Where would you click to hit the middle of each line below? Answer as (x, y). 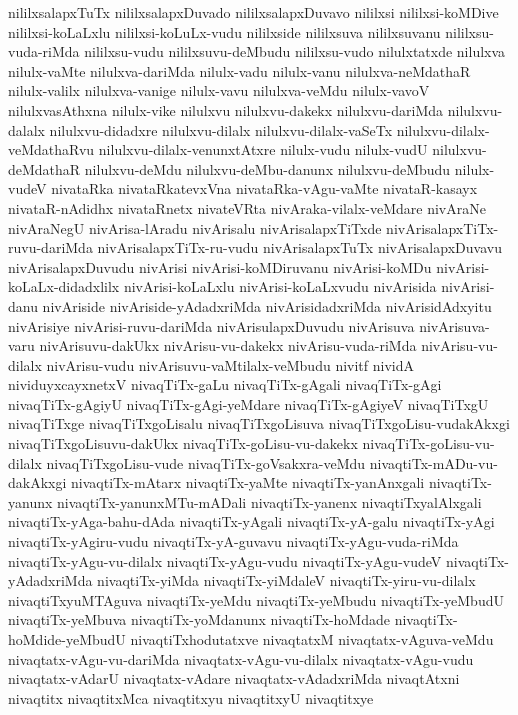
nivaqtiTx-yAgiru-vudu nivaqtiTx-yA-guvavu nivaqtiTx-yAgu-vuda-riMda (233, 541)
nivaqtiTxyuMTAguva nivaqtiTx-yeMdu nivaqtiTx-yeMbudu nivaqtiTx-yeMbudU (256, 599)
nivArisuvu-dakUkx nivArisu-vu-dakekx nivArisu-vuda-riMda (228, 345)
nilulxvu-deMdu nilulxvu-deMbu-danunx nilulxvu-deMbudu (267, 168)
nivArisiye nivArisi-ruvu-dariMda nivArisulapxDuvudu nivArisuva (211, 325)
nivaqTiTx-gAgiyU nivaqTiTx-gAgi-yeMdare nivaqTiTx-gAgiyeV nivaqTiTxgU (248, 403)
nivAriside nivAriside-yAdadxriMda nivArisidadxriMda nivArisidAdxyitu (267, 305)
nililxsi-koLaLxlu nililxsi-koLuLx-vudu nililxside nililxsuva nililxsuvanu (224, 31)
